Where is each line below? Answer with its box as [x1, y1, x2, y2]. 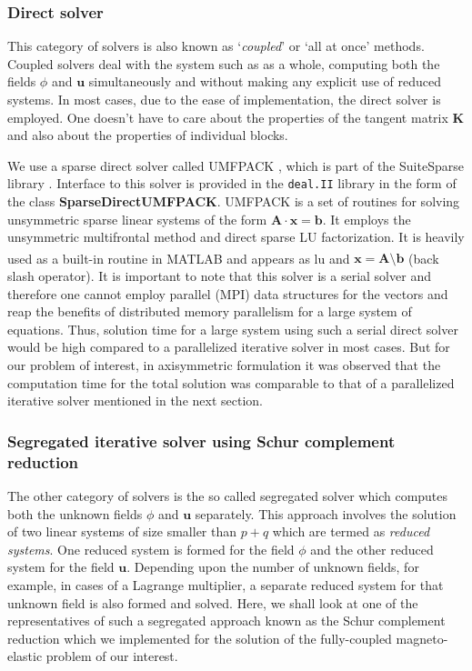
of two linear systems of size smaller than [7, 522, 237, 541]
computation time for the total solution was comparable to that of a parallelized [7, 373, 455, 392]
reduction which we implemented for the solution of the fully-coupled [7, 628, 392, 647]
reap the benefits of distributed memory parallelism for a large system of [7, 302, 412, 321]
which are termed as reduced [272, 522, 430, 541]
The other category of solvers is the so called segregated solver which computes [7, 486, 448, 505]
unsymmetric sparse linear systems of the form [7, 209, 267, 228]
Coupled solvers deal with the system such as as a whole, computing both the [7, 54, 440, 73]
